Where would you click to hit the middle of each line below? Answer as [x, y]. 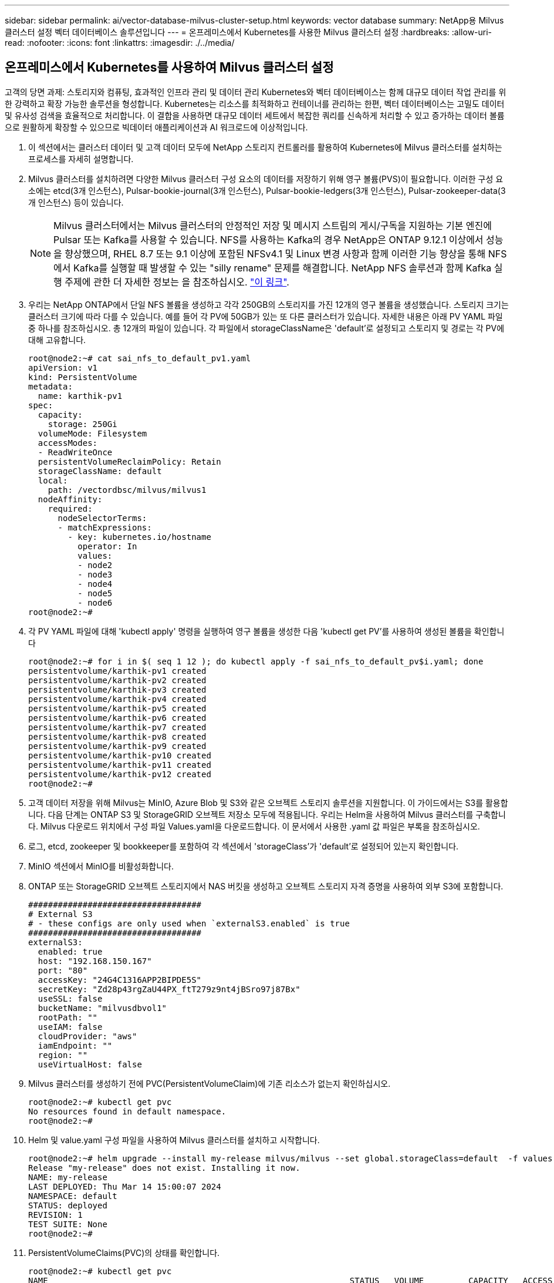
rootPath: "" [68, 1017]
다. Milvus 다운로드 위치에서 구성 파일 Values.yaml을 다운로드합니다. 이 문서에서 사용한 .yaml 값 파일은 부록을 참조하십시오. [254, 826]
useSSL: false [70, 998]
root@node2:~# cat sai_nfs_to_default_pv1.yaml [140, 358]
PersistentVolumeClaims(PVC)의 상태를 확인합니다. [124, 1252]
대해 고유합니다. [57, 340]
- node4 [95, 584]
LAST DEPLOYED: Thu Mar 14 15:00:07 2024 [125, 1186]
